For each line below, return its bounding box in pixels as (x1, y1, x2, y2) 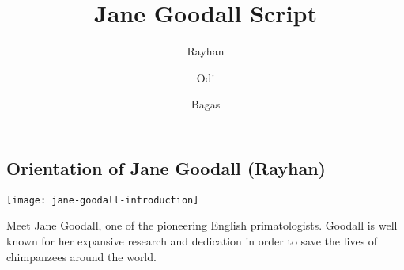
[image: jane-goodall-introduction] (6, 194, 199, 206)
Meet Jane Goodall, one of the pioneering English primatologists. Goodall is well (6, 217, 398, 234)
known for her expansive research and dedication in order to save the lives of (6, 232, 378, 249)
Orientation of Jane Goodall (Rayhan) (6, 155, 326, 180)
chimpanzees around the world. (6, 248, 157, 264)
